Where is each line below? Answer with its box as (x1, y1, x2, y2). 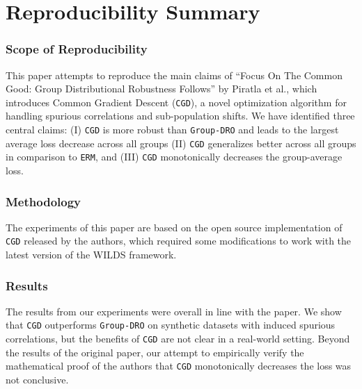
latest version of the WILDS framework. (6, 247, 177, 262)
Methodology (6, 192, 81, 210)
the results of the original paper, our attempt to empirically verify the (6, 345, 304, 359)
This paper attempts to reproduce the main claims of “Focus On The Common (6, 67, 343, 82)
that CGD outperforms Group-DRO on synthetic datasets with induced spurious (6, 317, 336, 332)
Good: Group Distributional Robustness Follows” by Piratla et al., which (6, 81, 317, 96)
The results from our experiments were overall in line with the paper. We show (6, 304, 342, 318)
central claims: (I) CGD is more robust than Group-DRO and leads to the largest (6, 122, 339, 137)
